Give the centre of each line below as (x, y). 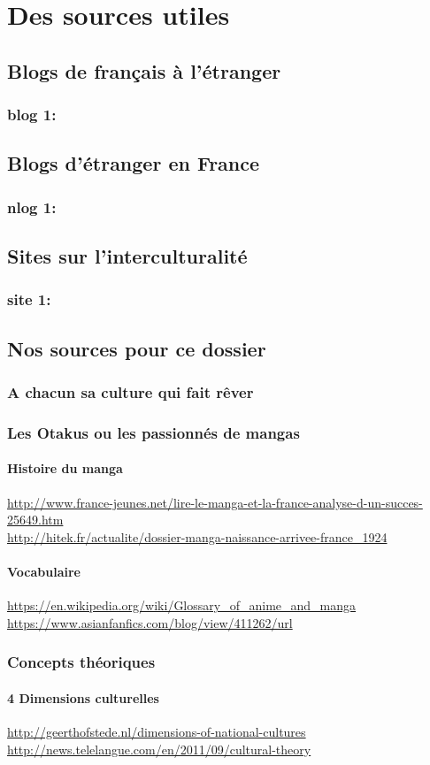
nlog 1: (32, 207)
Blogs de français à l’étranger (144, 70)
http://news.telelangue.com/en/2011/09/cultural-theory (159, 749)
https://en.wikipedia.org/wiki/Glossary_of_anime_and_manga (182, 605)
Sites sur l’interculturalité (127, 256)
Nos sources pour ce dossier (137, 348)
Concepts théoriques (81, 662)
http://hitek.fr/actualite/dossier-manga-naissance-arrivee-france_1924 (197, 536)
